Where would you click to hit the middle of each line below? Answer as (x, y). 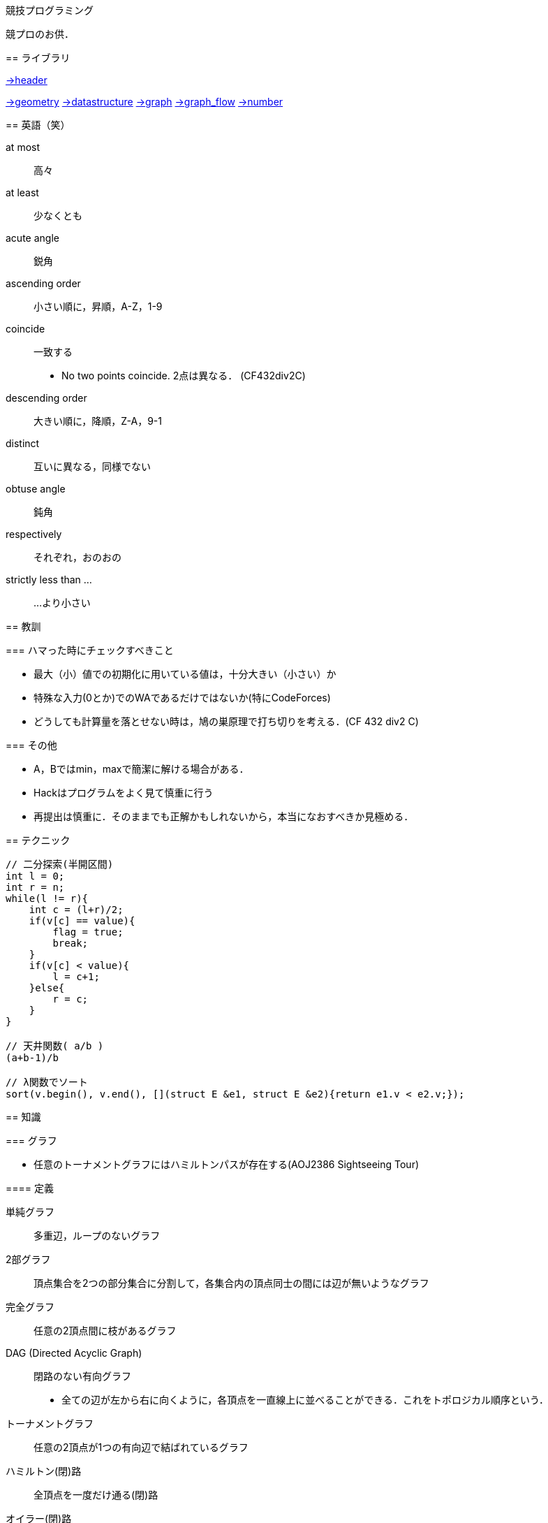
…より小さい (62, 603)
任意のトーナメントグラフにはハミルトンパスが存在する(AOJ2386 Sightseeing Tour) (227, 1164)
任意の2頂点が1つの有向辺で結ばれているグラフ (141, 1447)
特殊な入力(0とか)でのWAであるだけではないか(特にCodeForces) (182, 698)
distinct (23, 443)
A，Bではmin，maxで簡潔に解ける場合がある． (141, 769)
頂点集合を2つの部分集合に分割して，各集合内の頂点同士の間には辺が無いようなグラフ (231, 1283)
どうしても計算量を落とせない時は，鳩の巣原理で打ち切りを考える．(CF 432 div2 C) (226, 721)
